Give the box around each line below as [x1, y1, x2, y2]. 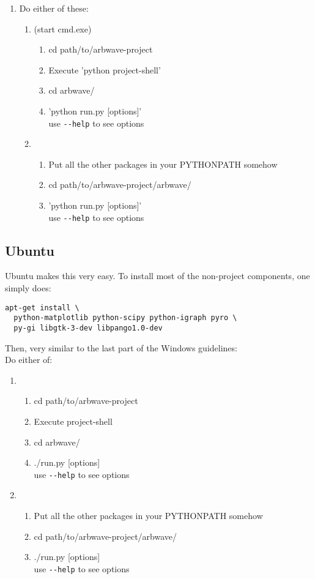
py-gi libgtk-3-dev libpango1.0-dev [13, 323, 163, 332]
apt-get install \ [5, 303, 80, 312]
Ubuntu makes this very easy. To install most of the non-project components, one [5, 269, 310, 282]
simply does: [5, 282, 51, 294]
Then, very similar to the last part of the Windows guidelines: [5, 341, 237, 354]
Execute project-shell [34, 414, 113, 427]
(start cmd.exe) [34, 22, 92, 35]
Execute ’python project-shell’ [48, 63, 161, 76]
